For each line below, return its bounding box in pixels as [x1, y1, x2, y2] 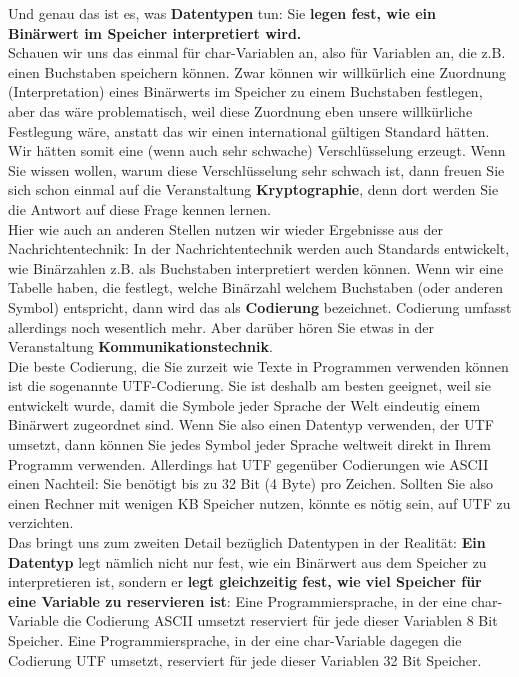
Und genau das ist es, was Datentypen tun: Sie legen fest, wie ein [8, 3, 436, 23]
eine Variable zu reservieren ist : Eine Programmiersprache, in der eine [8, 590, 467, 611]
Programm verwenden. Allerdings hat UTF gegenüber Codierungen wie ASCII [8, 453, 489, 474]
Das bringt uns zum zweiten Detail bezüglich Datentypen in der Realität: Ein [8, 532, 486, 553]
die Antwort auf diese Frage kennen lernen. [8, 198, 271, 219]
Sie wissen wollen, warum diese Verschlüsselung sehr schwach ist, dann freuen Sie [8, 159, 505, 180]
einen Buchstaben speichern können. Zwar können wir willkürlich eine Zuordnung [8, 61, 506, 82]
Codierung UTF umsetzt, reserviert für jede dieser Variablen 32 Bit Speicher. [8, 649, 482, 670]
